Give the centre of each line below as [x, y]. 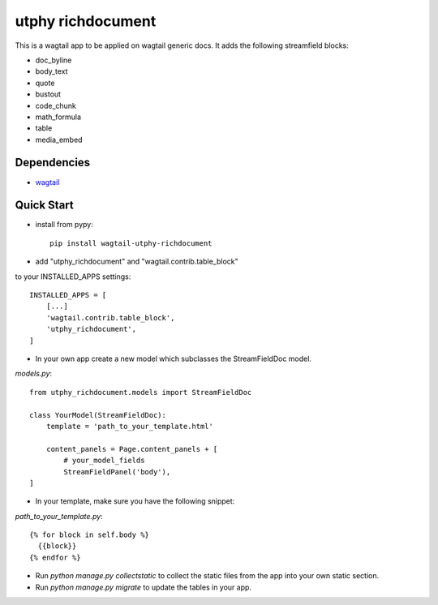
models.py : [34, 374]
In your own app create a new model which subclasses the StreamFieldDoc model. [174, 358]
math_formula [58, 117]
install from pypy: [64, 225]
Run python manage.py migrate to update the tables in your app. [143, 587]
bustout [48, 94]
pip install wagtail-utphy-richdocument [131, 243]
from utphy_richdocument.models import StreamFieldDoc [141, 392]
